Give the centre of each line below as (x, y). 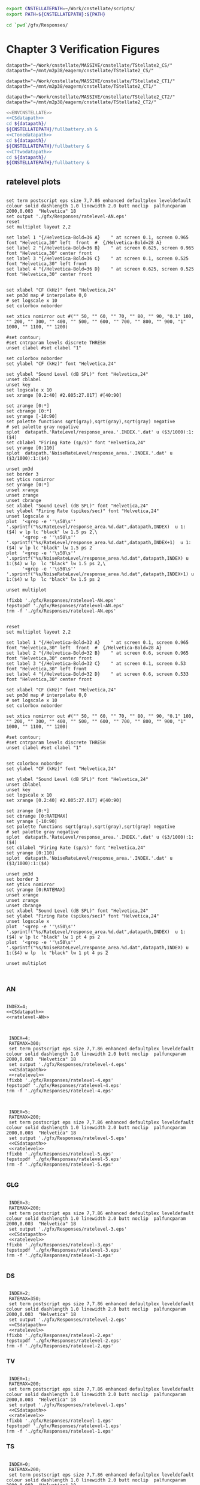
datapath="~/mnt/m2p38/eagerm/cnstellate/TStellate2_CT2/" (81, 102)
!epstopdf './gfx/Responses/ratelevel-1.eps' (64, 1426)
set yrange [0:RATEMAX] (36, 890)
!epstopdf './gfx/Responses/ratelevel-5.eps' (64, 1159)
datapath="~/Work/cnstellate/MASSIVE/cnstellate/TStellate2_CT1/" (91, 81)
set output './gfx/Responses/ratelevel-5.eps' (68, 1138)
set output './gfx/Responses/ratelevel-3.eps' (68, 1229)
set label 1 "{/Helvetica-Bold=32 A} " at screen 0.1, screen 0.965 (97, 643)
